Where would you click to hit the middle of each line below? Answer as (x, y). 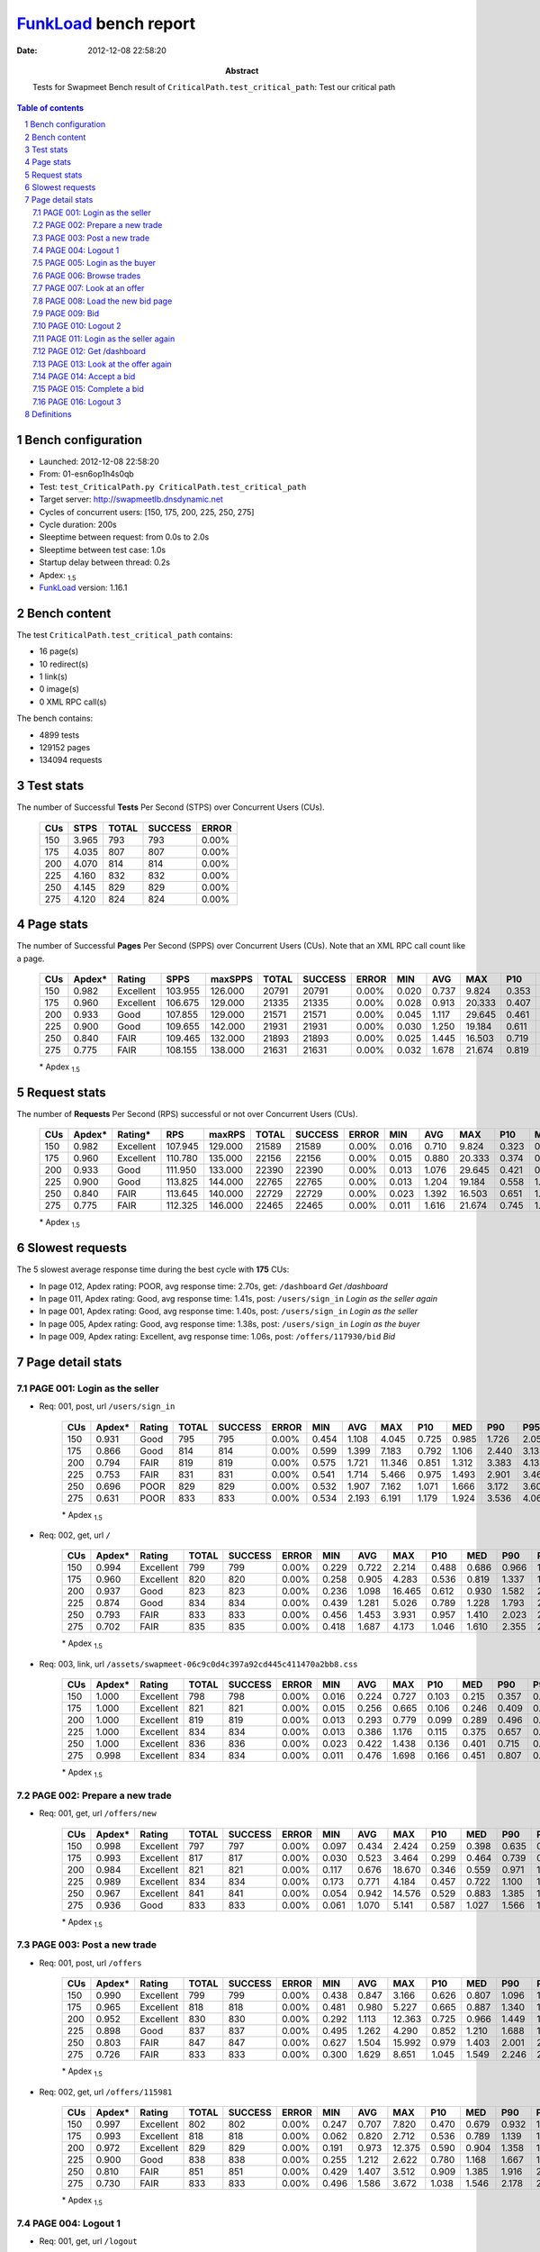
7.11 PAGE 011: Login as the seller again (104, 339)
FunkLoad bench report (106, 23)
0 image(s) (59, 689)
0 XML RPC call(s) (73, 702)
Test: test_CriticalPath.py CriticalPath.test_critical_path (173, 486)
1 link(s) (53, 677)
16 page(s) (59, 651)
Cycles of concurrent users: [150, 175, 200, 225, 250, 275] (147, 512)
